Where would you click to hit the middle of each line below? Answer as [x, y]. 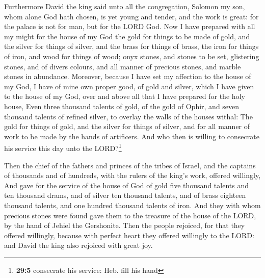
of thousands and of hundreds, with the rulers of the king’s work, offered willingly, [132, 175]
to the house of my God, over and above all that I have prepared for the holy [125, 96]
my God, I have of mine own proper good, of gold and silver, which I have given [129, 86]
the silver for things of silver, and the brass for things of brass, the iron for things [131, 46]
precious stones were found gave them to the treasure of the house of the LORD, [130, 215]
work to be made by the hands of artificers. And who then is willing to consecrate [132, 136]
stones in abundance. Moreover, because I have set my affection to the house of [128, 76]
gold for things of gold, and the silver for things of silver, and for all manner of [127, 126]
